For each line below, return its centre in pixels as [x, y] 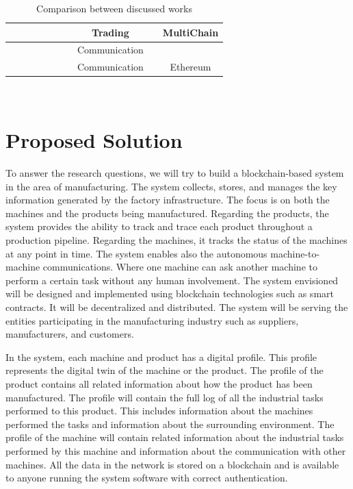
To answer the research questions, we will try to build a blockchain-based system [175, 173]
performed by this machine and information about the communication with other [176, 450]
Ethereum [191, 67]
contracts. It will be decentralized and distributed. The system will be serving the [177, 307]
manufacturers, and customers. [70, 334]
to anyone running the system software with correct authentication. [147, 478]
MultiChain [191, 32]
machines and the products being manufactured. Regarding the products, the [167, 213]
